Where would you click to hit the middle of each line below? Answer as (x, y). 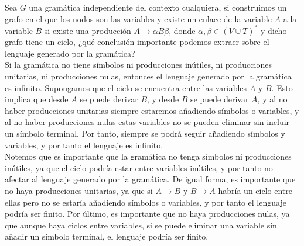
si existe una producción (88, 30)
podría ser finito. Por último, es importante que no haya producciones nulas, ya (147, 214)
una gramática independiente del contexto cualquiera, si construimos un (158, 7)
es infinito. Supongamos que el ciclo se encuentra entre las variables (126, 87)
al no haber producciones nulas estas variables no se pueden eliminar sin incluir (147, 122)
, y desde (163, 99)
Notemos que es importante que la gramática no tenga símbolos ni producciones (148, 156)
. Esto (282, 87)
